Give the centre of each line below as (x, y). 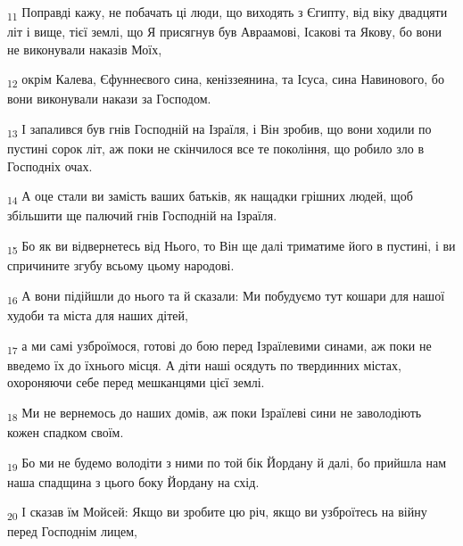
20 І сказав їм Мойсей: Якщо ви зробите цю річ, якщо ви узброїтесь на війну (217, 513)
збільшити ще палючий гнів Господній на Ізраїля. (142, 215)
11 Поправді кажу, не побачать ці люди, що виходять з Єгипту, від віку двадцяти (227, 13)
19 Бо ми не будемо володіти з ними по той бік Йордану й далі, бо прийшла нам (227, 463)
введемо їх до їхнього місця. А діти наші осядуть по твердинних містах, (204, 364)
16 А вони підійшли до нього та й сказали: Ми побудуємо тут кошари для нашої (226, 296)
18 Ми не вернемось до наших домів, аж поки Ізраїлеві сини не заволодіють (215, 413)
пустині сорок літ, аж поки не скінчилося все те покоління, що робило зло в (216, 149)
